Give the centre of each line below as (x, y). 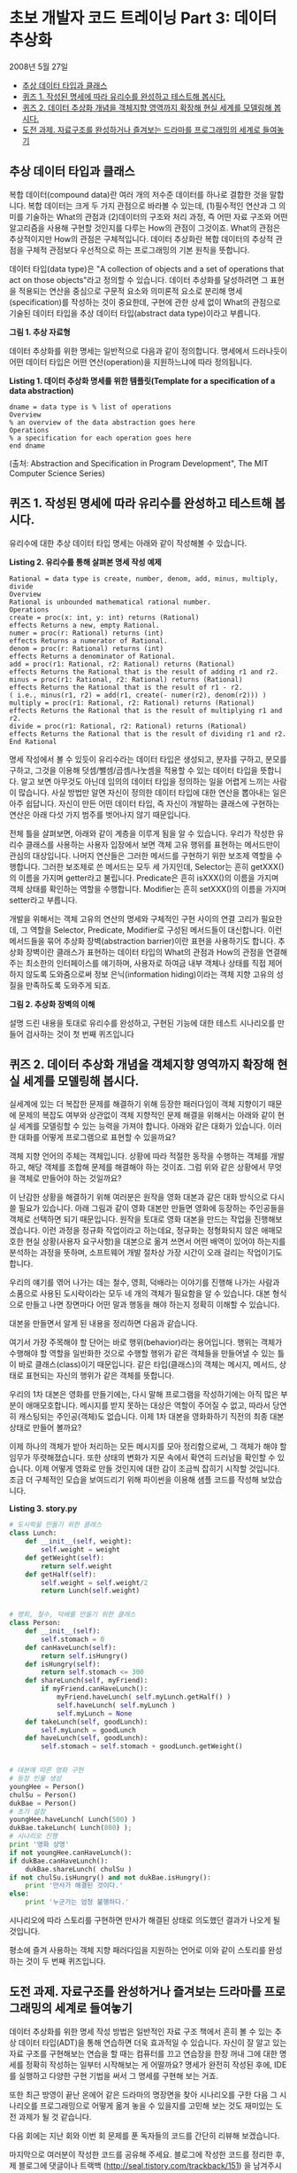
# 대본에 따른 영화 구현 (46, 1770)
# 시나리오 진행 (34, 1836)
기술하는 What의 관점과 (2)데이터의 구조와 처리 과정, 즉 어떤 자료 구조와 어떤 (156, 216)
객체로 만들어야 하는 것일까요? (70, 1178)
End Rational (33, 741)
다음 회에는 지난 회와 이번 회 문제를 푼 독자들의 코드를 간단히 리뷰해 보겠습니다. (145, 2135)
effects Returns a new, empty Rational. (85, 625)
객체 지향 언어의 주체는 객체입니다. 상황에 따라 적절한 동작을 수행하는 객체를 (139, 1156)
